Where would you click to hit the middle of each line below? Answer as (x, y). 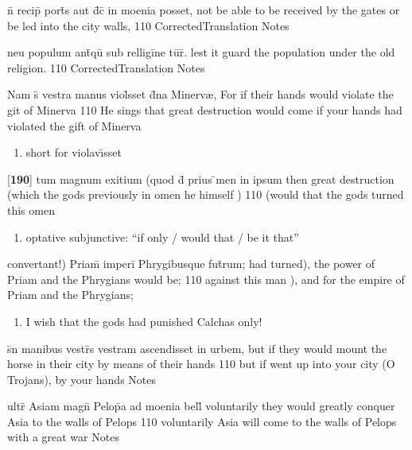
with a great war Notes (63, 437)
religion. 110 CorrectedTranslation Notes (106, 67)
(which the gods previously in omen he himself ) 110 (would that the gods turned (206, 194)
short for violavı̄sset (74, 152)
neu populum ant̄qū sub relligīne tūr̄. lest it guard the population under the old (201, 52)
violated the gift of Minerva (74, 125)
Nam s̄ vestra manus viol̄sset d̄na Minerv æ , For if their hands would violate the (200, 94)
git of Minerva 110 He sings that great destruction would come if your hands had (205, 109)
